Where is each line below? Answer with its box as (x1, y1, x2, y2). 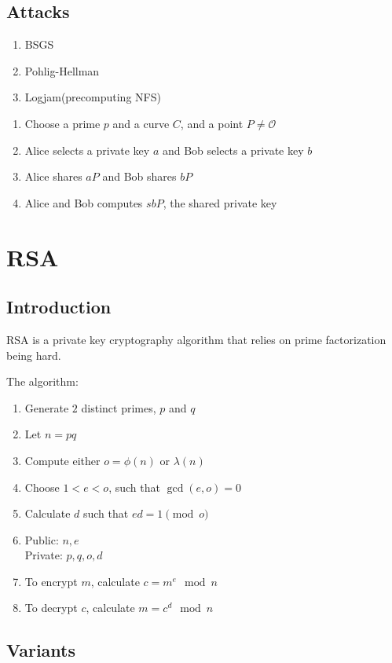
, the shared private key (163, 194, 277, 211)
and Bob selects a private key (162, 141, 304, 158)
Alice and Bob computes (24, 194, 143, 211)
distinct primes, (81, 399, 156, 416)
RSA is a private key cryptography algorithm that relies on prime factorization (6, 331, 387, 347)
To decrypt (24, 599, 78, 616)
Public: (24, 531, 59, 548)
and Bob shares (102, 168, 177, 185)
